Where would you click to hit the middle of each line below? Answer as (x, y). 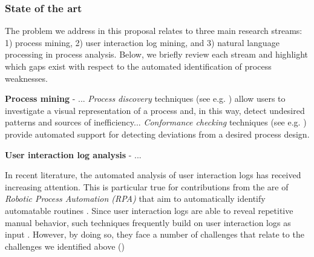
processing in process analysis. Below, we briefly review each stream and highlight (157, 54)
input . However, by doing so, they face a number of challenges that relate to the (155, 234)
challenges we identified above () (65, 246)
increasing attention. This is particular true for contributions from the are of (147, 186)
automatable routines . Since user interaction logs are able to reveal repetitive (149, 210)
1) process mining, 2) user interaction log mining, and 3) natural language (142, 42)
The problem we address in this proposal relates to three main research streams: (154, 31)
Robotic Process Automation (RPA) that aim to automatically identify (135, 199)
